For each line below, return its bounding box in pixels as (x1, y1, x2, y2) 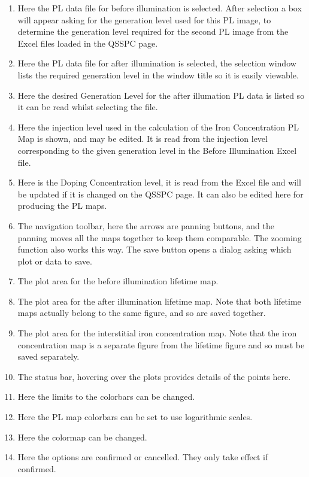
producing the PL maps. (17, 199, 107, 212)
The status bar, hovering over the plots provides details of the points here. (17, 370, 291, 382)
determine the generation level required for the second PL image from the (17, 25, 289, 38)
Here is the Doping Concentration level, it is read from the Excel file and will (17, 176, 301, 189)
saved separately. (17, 350, 80, 363)
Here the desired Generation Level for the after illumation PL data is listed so (17, 89, 305, 101)
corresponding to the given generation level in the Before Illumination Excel (17, 144, 297, 156)
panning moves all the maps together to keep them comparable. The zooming (17, 231, 302, 244)
